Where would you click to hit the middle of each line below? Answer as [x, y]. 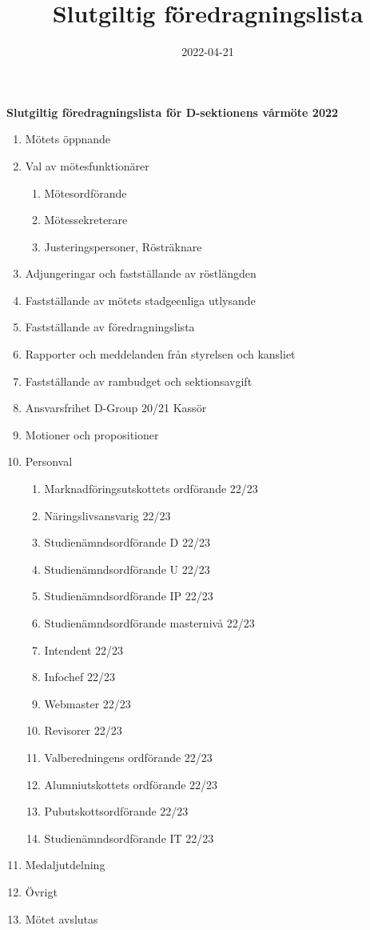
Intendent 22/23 [84, 649]
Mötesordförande [86, 192]
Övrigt [41, 891]
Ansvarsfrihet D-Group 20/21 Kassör [116, 408]
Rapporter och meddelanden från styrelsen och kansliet [160, 354]
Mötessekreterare [86, 220]
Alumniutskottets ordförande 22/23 [131, 784]
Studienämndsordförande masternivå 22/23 [149, 623]
